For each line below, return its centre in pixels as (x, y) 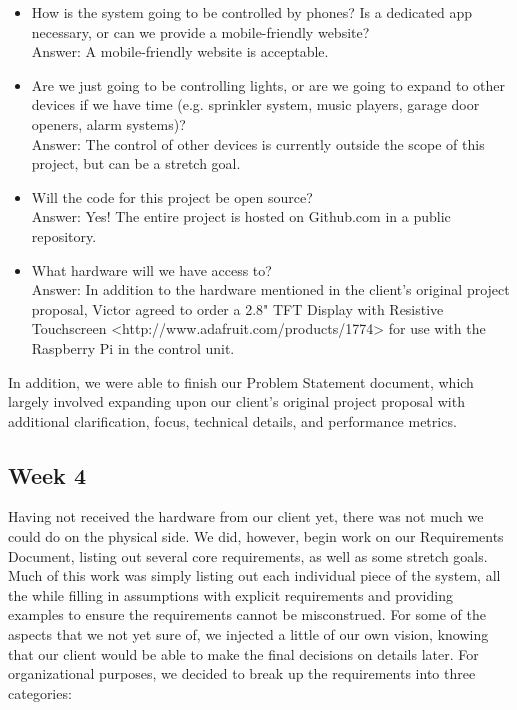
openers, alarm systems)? (108, 123)
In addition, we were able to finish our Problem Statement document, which (241, 381)
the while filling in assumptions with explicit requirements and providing (230, 594)
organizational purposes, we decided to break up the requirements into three (242, 673)
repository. (64, 235)
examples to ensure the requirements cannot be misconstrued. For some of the (247, 614)
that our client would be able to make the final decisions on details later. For (243, 653)
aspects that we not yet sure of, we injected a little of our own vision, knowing (248, 634)
